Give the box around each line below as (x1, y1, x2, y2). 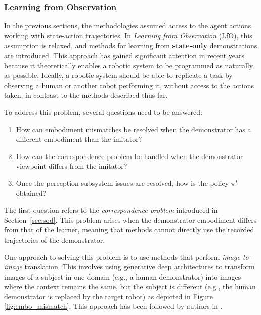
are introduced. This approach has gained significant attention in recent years (4, 50, 244, 60)
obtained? (16, 187, 47, 198)
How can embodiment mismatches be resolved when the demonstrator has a (16, 124, 251, 134)
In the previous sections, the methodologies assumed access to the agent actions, (4, 20, 253, 31)
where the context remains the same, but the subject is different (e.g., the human (4, 281, 256, 292)
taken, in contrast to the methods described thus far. (4, 90, 168, 100)
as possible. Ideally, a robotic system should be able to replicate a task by (4, 70, 233, 81)
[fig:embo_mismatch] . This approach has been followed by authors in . (4, 301, 223, 311)
